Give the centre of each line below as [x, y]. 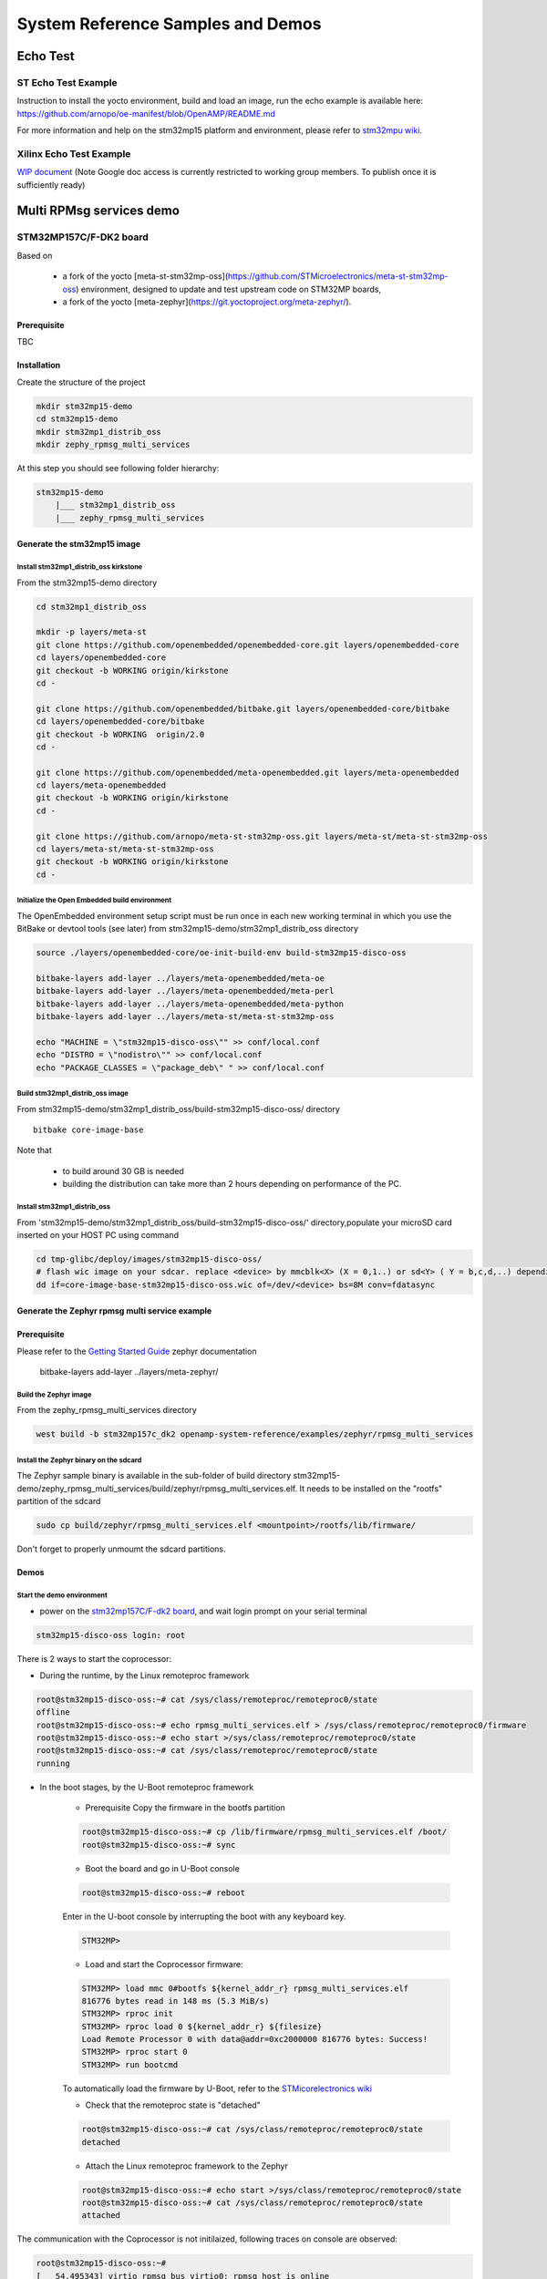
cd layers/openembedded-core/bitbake [120, 722]
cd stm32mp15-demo [77, 419]
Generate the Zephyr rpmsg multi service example [114, 1311]
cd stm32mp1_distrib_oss [92, 607]
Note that [34, 1150]
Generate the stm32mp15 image [79, 544]
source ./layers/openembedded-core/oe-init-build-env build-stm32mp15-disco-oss [221, 953]
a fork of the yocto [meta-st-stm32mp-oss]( [145, 276]
